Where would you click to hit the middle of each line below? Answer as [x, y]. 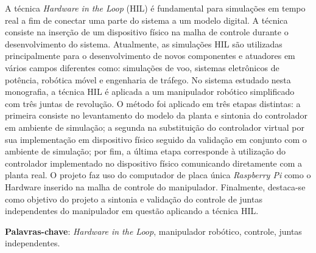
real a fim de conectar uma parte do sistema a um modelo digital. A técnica [146, 20]
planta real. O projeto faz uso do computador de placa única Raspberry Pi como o [158, 175]
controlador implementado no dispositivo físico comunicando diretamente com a [154, 163]
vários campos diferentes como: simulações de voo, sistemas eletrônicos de [142, 67]
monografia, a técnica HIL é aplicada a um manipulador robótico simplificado [150, 92]
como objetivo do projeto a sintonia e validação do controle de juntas [134, 199]
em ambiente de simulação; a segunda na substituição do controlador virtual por [155, 127]
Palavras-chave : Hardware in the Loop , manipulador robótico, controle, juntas [153, 231]
